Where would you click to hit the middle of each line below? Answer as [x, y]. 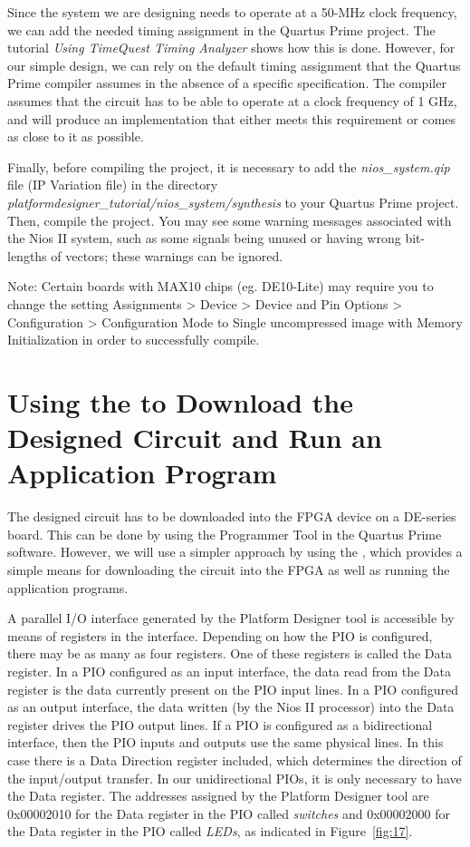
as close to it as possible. [76, 136]
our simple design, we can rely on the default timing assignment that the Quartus [234, 65]
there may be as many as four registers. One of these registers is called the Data [230, 653]
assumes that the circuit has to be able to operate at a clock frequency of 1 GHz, [232, 100]
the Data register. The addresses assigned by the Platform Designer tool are [218, 796]
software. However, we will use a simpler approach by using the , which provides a [235, 552]
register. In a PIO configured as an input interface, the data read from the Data [230, 671]
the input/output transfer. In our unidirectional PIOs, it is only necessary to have [235, 778]
